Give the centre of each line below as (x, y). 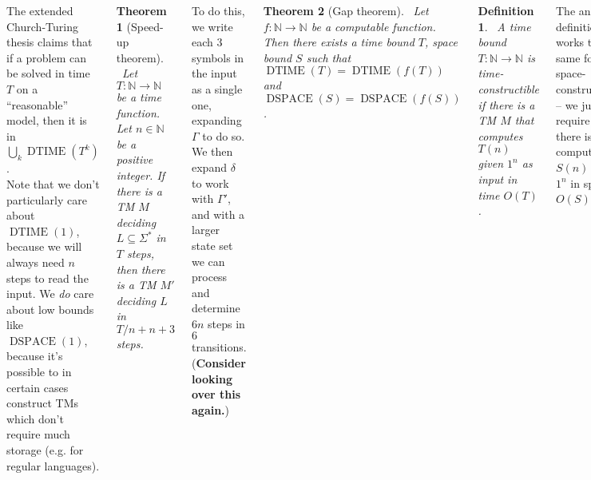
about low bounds (50, 309)
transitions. (219, 347)
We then (212, 151)
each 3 (207, 42)
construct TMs (43, 403)
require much (38, 434)
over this (216, 394)
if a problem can (46, 57)
